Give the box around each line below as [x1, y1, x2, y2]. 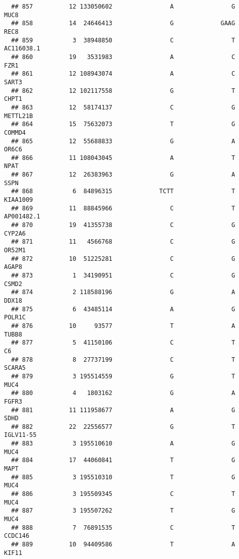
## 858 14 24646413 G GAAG [11, 20, 235, 27]
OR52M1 [4, 247, 26, 254]
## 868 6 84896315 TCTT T [11, 188, 235, 195]
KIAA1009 [4, 196, 33, 204]
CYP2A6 [4, 230, 26, 237]
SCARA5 [4, 364, 26, 372]
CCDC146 [4, 532, 30, 540]
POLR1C [4, 314, 26, 321]
